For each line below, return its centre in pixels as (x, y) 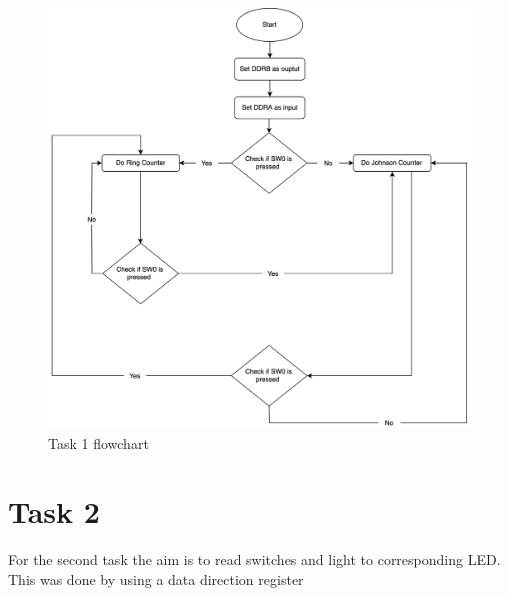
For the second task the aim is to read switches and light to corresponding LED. (254, 559)
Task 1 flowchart (98, 442)
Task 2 (54, 511)
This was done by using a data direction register (156, 579)
